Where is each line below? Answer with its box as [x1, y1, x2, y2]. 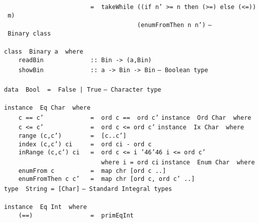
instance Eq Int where [4, 203, 87, 211]
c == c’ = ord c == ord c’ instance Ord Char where [18, 114, 251, 121]
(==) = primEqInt [18, 211, 134, 219]
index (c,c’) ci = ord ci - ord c [18, 140, 152, 148]
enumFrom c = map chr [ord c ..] [18, 167, 166, 174]
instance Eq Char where [4, 104, 91, 112]
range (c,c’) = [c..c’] [18, 132, 127, 139]
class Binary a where [4, 48, 83, 56]
